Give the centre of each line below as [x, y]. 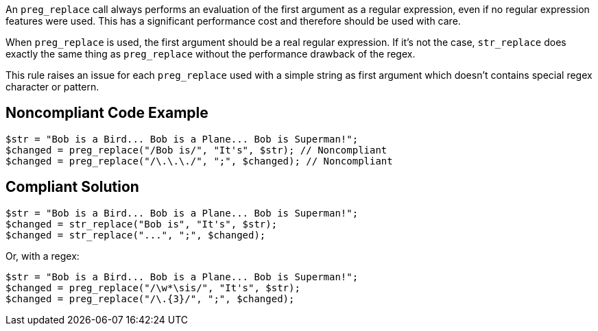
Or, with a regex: [43, 256]
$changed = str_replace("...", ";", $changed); [136, 235]
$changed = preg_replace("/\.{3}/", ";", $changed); [150, 298]
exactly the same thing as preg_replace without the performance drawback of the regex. [211, 54]
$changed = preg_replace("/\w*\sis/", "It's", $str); [153, 287]
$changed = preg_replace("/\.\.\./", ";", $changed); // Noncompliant [199, 161]
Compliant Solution [72, 187]
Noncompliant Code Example [107, 113]
